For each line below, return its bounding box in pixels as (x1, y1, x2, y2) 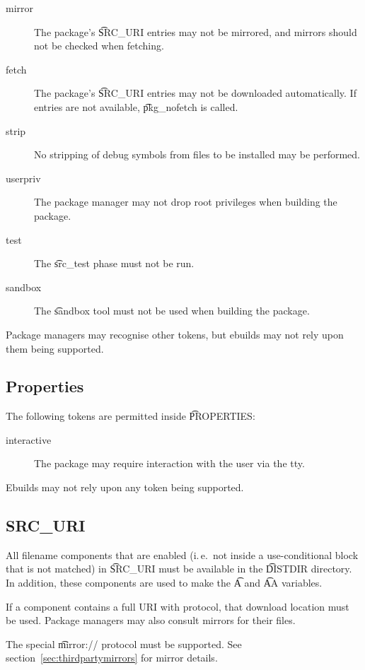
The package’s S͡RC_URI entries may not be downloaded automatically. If (34, 86, 357, 100)
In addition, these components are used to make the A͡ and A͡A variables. (6, 575, 323, 590)
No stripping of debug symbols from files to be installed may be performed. (34, 147, 361, 162)
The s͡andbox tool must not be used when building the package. (34, 303, 310, 318)
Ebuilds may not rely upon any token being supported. (6, 480, 244, 495)
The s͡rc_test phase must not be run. (34, 256, 195, 271)
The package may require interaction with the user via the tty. (34, 456, 305, 471)
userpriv (6, 170, 41, 185)
